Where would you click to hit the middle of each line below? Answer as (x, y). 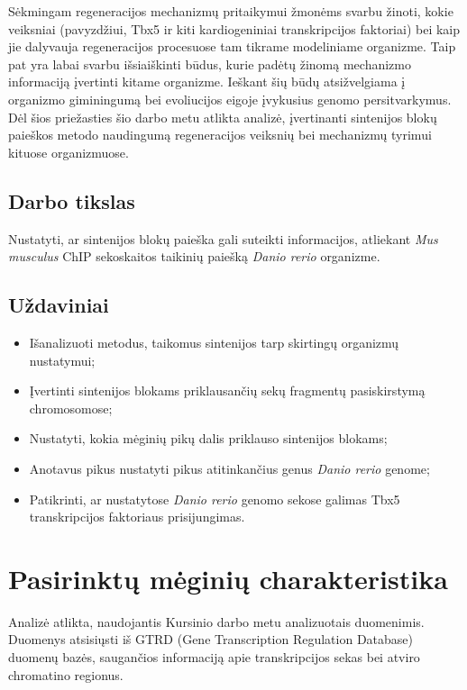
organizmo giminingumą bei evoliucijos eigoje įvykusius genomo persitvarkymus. (230, 99)
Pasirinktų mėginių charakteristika (228, 578)
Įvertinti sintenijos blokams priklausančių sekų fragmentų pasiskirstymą (227, 390)
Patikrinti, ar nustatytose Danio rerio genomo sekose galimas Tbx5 (215, 499)
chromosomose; (71, 408)
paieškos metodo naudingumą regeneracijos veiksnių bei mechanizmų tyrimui (220, 135)
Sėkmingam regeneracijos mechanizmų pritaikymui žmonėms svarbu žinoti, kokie (231, 11)
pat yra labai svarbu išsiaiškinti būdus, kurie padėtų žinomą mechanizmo (210, 64)
